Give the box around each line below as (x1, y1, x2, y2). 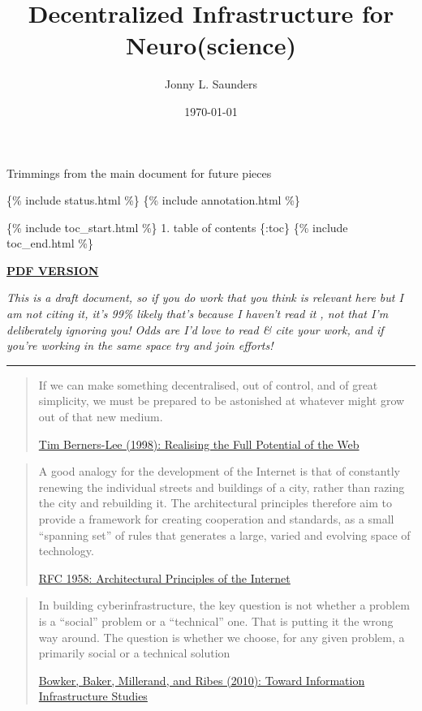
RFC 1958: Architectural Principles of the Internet (38, 569, 291, 586)
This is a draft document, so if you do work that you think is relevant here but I (6, 289, 403, 306)
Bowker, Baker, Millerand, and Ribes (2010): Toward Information (38, 671, 365, 688)
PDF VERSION (6, 261, 99, 278)
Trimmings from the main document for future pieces (6, 164, 272, 181)
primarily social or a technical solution (38, 644, 230, 661)
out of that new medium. (38, 408, 163, 425)
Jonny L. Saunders (164, 75, 258, 93)
